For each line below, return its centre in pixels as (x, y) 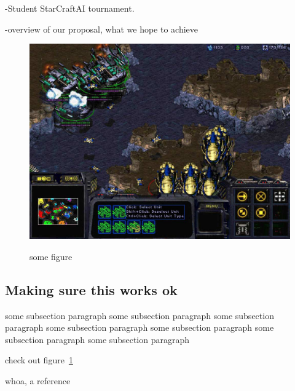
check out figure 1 (39, 360)
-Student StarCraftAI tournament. (70, 8)
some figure (51, 256)
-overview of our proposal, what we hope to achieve (102, 29)
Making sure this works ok (91, 289)
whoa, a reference (38, 380)
